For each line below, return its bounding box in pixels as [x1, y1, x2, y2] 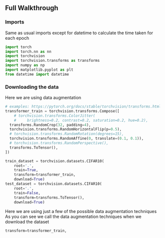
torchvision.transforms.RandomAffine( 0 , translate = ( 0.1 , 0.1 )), [9, 136, 144, 141]
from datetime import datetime [5, 72, 69, 77]
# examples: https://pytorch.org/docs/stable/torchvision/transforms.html [5, 104, 162, 109]
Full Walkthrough [5, 4, 58, 12]
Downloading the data [5, 83, 59, 90]
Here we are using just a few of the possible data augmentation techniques [5, 209, 157, 214]
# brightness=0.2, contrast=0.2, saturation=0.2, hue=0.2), [14, 118, 148, 123]
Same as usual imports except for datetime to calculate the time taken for [5, 29, 153, 36]
